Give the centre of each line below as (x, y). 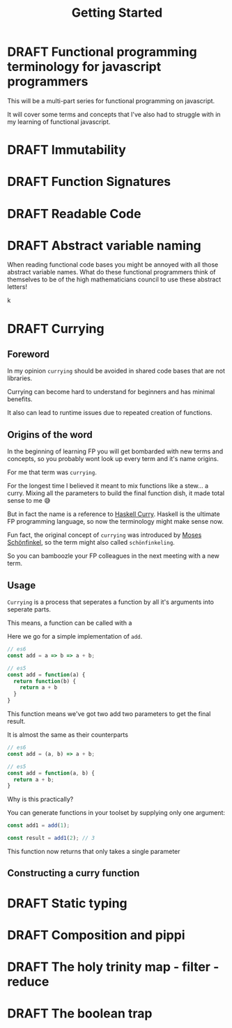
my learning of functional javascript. (59, 122)
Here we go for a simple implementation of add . (75, 637)
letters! (17, 287)
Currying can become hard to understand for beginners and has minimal (111, 392)
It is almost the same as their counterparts (68, 735)
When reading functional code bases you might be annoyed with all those (113, 265)
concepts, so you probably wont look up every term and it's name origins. (113, 459)
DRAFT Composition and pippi (96, 935)
